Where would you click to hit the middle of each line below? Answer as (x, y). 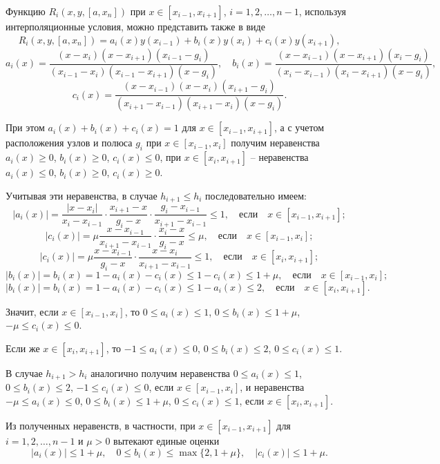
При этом (25, 127)
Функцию (26, 11)
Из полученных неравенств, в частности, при (101, 425)
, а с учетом (299, 127)
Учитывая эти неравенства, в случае (82, 195)
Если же (23, 348)
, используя (323, 11)
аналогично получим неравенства (161, 373)
